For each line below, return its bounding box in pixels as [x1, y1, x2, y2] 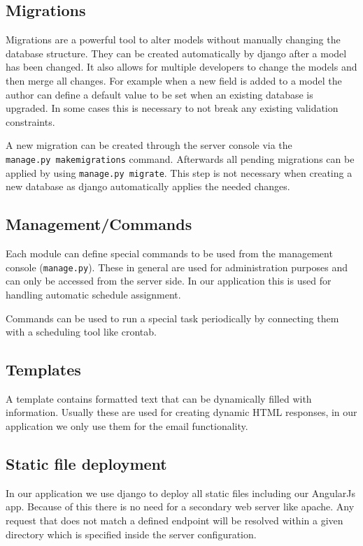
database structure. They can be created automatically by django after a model [6, 45, 347, 60]
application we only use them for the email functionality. [6, 419, 248, 433]
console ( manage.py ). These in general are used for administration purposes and [6, 259, 348, 274]
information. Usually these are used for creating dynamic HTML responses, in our [6, 405, 357, 419]
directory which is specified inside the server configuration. [6, 526, 257, 541]
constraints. [6, 114, 55, 129]
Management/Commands [6, 213, 192, 235]
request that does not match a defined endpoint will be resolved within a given [6, 513, 343, 528]
